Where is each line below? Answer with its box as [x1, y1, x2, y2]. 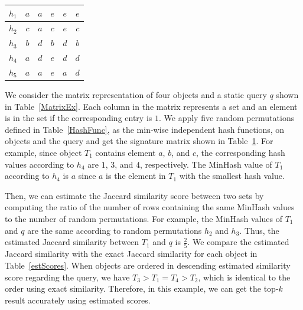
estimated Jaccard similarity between [5, 236, 139, 248]
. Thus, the [239, 224, 279, 236]
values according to [5, 158, 74, 170]
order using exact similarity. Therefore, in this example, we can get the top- [5, 282, 279, 295]
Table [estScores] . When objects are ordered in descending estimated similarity [5, 259, 291, 271]
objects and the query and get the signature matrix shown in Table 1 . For [5, 135, 273, 147]
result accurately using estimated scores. [5, 293, 151, 306]
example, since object [5, 146, 82, 158]
